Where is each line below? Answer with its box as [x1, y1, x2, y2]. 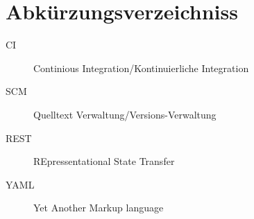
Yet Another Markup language [33, 200, 164, 215]
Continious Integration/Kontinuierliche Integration [33, 60, 249, 75]
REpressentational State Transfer [33, 154, 175, 168]
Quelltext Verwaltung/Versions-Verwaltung [33, 107, 217, 121]
